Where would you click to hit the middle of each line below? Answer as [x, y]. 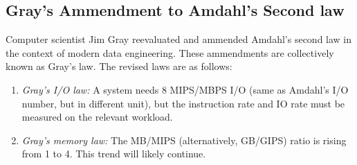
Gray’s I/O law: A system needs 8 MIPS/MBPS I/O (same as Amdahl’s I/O [185, 89]
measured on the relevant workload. [97, 117]
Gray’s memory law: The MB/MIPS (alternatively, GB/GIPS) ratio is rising [184, 140]
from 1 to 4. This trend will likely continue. [114, 154]
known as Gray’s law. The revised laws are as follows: [119, 66]
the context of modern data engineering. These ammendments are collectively [170, 52]
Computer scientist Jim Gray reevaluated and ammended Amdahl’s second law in [179, 39]
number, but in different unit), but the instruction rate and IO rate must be [183, 103]
